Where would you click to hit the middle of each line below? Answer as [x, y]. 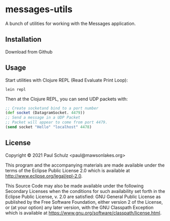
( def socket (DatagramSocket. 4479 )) [45, 113]
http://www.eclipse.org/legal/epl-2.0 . [44, 176]
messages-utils [39, 9]
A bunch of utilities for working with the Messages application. [71, 23]
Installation [23, 39]
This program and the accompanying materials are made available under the [85, 165]
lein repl [16, 89]
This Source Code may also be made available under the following [74, 186]
